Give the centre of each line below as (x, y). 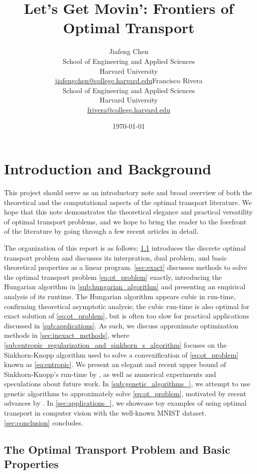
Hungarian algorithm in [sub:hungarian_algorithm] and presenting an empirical (125, 287)
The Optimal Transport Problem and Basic (117, 449)
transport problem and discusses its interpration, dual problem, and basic (116, 257)
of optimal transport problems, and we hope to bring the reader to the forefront (125, 221)
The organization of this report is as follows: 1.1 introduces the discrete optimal (125, 247)
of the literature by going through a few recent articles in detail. (101, 231)
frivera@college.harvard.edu (129, 109)
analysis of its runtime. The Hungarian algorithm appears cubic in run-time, (120, 296)
